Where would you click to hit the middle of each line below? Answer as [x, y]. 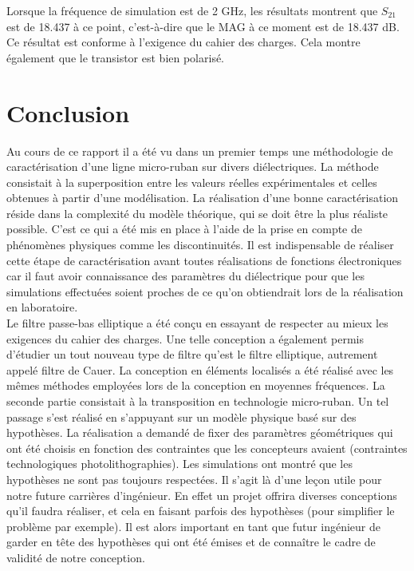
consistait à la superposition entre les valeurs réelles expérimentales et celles [192, 182]
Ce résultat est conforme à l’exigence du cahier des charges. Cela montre [183, 42]
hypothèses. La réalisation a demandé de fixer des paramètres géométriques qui [200, 432]
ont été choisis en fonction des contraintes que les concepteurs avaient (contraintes [207, 448]
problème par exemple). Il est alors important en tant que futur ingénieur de [194, 526]
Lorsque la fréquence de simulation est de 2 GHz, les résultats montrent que [192, 10]
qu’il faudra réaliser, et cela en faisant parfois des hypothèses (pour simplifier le [201, 511]
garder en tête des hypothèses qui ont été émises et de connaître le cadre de [191, 542]
